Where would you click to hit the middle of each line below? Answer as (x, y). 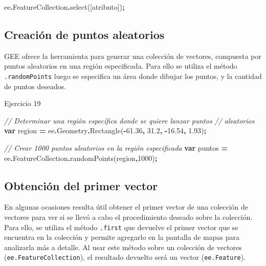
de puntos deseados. (35, 86)
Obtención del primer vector (81, 185)
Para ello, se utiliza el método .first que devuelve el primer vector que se (121, 227)
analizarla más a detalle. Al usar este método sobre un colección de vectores (123, 247)
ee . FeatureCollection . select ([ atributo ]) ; (64, 7)
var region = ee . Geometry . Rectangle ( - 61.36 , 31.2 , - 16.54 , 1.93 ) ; (105, 130)
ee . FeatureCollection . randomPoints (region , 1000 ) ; (81, 158)
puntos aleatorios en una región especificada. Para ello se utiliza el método (121, 66)
